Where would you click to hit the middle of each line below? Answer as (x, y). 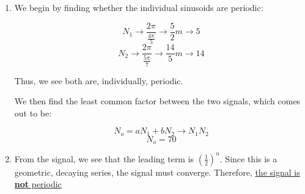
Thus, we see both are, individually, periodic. (99, 80)
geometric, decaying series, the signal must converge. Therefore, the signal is (157, 172)
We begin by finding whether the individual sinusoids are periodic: (139, 7)
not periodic (38, 184)
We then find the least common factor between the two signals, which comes (157, 101)
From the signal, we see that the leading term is (104, 158)
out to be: (33, 113)
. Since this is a (248, 158)
